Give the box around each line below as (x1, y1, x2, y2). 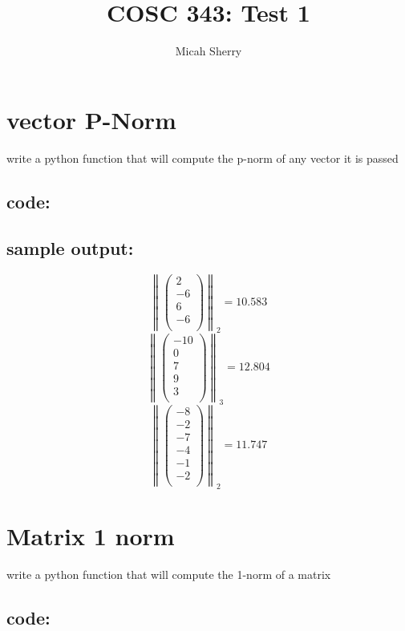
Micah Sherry (175, 42, 242, 59)
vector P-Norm (6, 103, 176, 136)
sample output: (6, 236, 134, 261)
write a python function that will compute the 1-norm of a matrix (6, 566, 331, 583)
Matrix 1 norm (6, 520, 175, 552)
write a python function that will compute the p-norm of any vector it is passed (6, 149, 399, 166)
